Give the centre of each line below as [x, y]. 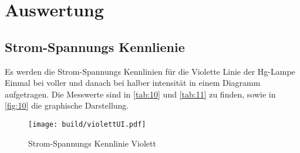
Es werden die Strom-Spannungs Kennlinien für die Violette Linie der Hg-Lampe [150, 71]
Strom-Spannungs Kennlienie [95, 46]
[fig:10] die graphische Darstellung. [67, 105]
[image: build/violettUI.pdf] [87, 124]
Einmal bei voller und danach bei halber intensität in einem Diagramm [133, 83]
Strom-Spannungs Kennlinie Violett [92, 143]
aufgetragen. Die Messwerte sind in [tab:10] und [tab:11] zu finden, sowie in [140, 94]
